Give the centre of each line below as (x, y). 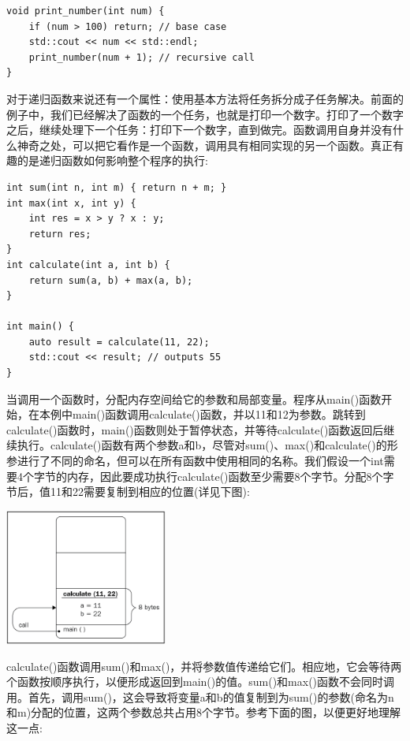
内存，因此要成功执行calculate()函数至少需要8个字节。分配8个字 (230, 476)
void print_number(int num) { (86, 11)
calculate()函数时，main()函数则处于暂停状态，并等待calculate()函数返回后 (195, 429)
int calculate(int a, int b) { (88, 264)
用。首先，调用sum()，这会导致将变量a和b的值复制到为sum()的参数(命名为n (200, 696)
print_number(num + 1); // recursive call (142, 57)
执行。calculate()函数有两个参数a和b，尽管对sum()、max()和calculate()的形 (207, 445)
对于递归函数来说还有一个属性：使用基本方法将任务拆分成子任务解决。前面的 (205, 98)
